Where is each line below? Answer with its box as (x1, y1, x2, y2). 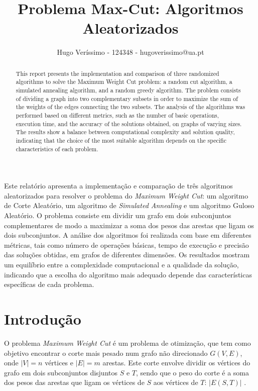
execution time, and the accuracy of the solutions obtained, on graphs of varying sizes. (16, 119, 242, 128)
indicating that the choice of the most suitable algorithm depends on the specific (16, 136, 226, 144)
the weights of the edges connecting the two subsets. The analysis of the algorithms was (16, 103, 245, 111)
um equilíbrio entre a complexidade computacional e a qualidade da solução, (4, 259, 239, 270)
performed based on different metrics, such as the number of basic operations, (16, 111, 219, 119)
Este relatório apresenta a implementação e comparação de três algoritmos (4, 180, 233, 191)
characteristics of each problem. (16, 144, 98, 153)
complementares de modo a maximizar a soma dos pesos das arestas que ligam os (4, 220, 254, 230)
